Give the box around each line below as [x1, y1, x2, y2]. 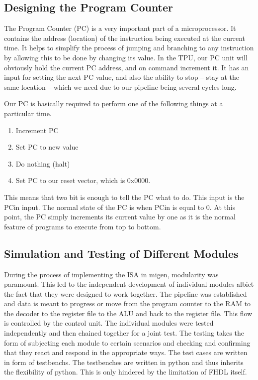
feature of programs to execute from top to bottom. [4, 221, 161, 231]
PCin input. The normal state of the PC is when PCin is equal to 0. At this [4, 201, 236, 212]
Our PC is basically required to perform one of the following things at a [4, 98, 223, 109]
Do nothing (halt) [15, 158, 70, 169]
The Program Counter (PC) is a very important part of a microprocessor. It [4, 23, 236, 33]
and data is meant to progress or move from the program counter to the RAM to [4, 298, 251, 309]
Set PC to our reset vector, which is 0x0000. [15, 175, 151, 186]
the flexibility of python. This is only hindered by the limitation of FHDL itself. [4, 367, 247, 377]
